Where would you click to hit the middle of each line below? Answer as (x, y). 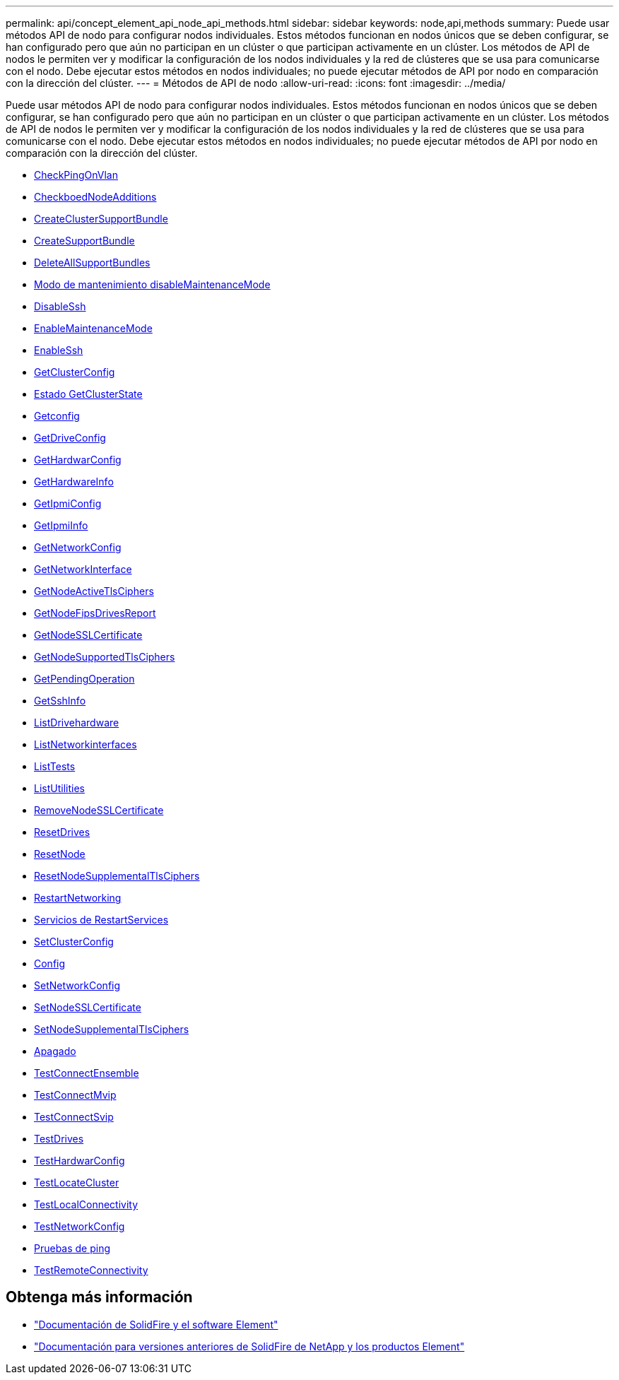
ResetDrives (62, 832)
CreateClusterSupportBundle (101, 219)
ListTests (55, 766)
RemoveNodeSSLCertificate (99, 810)
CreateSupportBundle (84, 241)
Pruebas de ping (72, 1248)
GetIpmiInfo (61, 525)
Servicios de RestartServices (101, 920)
